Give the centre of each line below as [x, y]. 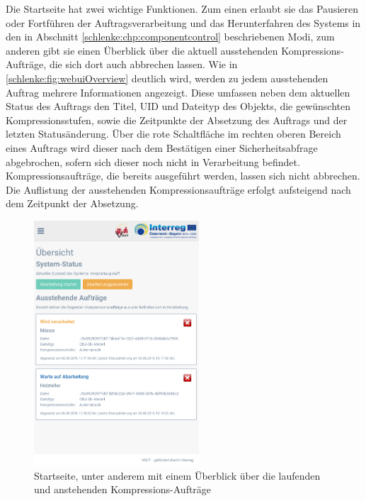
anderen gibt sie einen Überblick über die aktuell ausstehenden [142, 50]
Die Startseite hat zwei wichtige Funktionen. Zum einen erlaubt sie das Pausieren [182, 9]
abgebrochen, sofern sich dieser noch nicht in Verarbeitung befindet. [153, 161]
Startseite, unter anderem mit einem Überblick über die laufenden [177, 475]
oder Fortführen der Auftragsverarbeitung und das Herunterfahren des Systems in [183, 22]
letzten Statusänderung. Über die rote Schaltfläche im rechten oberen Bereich [173, 134]
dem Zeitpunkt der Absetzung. [72, 203]
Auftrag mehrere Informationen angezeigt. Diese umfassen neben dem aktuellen [178, 92]
